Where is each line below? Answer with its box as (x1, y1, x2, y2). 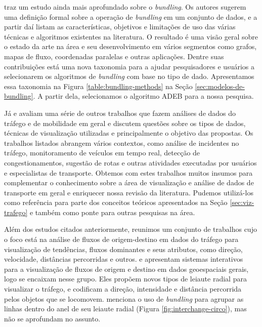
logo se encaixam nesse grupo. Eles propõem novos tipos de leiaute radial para (4, 273, 247, 284)
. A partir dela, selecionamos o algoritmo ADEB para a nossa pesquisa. (33, 91, 254, 101)
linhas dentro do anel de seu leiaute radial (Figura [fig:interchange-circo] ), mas (4, 303, 247, 314)
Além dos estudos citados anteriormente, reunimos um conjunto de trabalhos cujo (4, 224, 257, 234)
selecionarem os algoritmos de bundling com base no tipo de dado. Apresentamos (4, 71, 254, 81)
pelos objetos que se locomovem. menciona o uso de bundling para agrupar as (4, 293, 244, 304)
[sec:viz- (230, 197, 254, 208)
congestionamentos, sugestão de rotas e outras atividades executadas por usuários (4, 157, 257, 168)
